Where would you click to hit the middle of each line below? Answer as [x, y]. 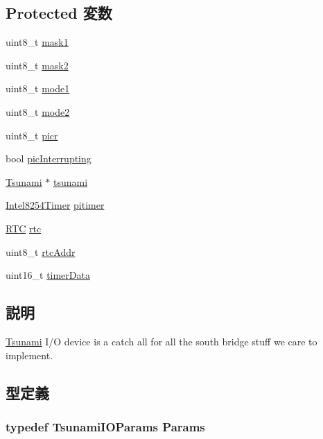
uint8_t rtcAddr [41, 251]
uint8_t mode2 [38, 111]
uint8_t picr [32, 135]
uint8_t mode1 [38, 88]
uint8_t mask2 [37, 65]
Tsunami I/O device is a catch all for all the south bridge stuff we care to [161, 341]
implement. [29, 355]
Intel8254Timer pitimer [55, 205]
